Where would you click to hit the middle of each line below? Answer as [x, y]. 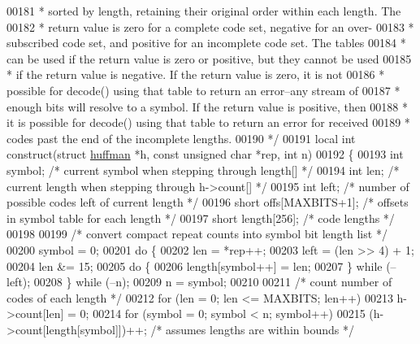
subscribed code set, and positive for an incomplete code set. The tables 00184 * [206, 43]
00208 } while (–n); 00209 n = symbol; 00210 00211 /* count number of [213, 282]
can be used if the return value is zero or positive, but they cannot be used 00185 [209, 58]
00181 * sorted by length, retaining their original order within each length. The [204, 11]
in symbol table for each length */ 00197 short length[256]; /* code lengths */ [201, 218]
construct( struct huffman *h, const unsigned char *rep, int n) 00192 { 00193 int [205, 154]
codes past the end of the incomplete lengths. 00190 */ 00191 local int [181, 138]
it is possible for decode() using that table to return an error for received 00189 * [208, 122]
